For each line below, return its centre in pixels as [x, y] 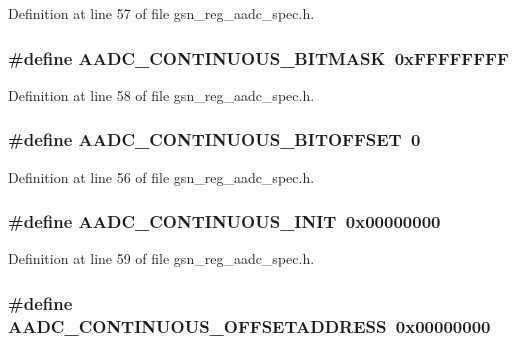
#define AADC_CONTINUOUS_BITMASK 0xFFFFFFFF [258, 57]
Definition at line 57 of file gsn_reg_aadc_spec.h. [161, 13]
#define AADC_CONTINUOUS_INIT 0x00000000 [224, 221]
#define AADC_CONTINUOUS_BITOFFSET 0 [214, 139]
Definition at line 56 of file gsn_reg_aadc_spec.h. [161, 176]
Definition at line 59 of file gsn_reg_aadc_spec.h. [161, 258]
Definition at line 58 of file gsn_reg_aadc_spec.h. [161, 94]
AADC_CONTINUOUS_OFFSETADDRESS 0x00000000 [249, 325]
